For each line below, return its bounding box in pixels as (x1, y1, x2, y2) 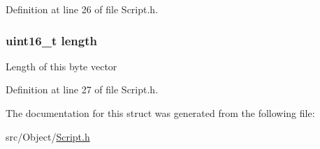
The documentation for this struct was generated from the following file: (6, 106, 315, 120)
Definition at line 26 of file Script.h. (6, 2, 159, 16)
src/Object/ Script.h (6, 129, 90, 143)
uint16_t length (6, 31, 97, 49)
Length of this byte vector (6, 58, 117, 73)
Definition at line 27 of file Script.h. (6, 82, 159, 97)
